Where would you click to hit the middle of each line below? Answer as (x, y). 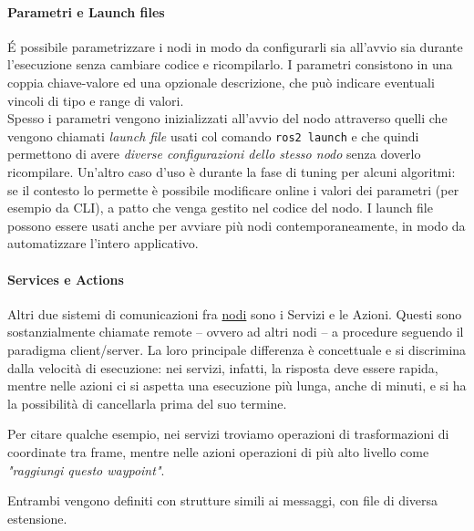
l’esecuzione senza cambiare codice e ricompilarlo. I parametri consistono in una (230, 64)
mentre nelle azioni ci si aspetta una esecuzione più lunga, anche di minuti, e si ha (237, 385)
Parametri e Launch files (86, 11)
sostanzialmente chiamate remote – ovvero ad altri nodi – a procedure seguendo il (236, 332)
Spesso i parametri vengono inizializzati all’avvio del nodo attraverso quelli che (227, 118)
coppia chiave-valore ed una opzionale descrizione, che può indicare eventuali (221, 82)
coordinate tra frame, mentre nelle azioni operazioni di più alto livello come (218, 451)
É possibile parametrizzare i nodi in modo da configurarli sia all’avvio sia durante (235, 46)
